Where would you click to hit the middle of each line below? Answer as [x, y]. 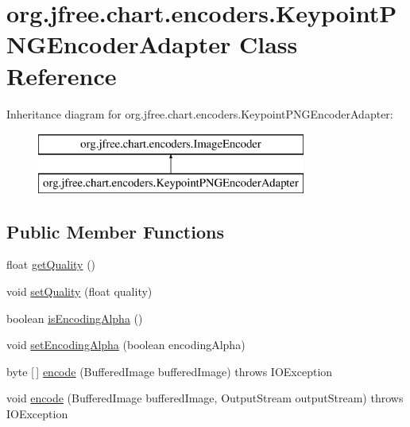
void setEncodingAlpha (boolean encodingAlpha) [126, 345]
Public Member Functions [115, 231]
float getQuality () [51, 264]
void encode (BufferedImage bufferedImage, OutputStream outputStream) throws [205, 398]
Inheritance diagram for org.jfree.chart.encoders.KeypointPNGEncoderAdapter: [200, 113]
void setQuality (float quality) [79, 291]
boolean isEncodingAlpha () [75, 318]
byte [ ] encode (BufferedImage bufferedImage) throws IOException [170, 371]
